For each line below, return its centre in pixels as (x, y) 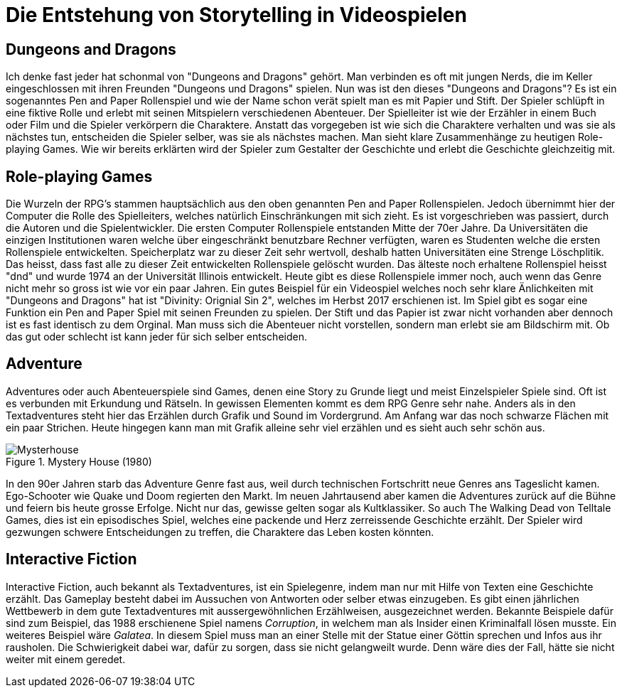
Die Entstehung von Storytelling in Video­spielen (236, 15)
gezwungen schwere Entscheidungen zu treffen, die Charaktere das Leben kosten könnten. (220, 532)
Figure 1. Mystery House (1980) (79, 461)
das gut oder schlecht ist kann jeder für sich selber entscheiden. (156, 337)
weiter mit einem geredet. (66, 659)
